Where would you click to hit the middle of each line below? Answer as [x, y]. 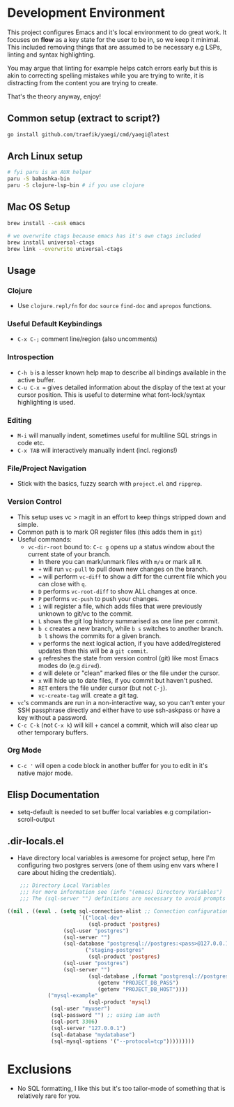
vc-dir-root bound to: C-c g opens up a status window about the [121, 547]
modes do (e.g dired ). [70, 665]
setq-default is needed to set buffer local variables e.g [95, 811]
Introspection [31, 357]
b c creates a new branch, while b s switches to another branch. [131, 628]
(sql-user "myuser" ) [81, 1009]
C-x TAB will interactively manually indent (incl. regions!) [97, 450]
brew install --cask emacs [46, 223]
